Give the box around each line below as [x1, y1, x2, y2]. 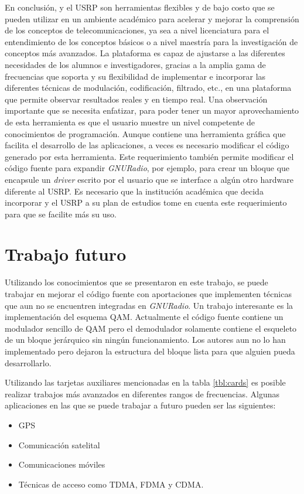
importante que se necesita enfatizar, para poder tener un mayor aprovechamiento [5, 104, 299, 117]
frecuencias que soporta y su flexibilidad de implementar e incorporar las [5, 70, 266, 82]
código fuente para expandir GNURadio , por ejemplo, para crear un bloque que [5, 162, 290, 174]
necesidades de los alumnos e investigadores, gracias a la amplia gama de [5, 58, 266, 70]
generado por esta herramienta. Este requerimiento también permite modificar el [5, 150, 294, 162]
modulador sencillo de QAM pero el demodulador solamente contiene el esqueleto [5, 322, 297, 334]
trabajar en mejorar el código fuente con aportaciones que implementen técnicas [5, 288, 292, 299]
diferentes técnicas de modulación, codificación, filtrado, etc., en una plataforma [5, 81, 292, 94]
